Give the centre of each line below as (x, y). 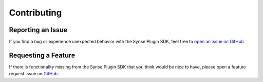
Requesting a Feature (42, 55)
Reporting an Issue (38, 30)
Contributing (35, 13)
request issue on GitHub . (34, 74)
